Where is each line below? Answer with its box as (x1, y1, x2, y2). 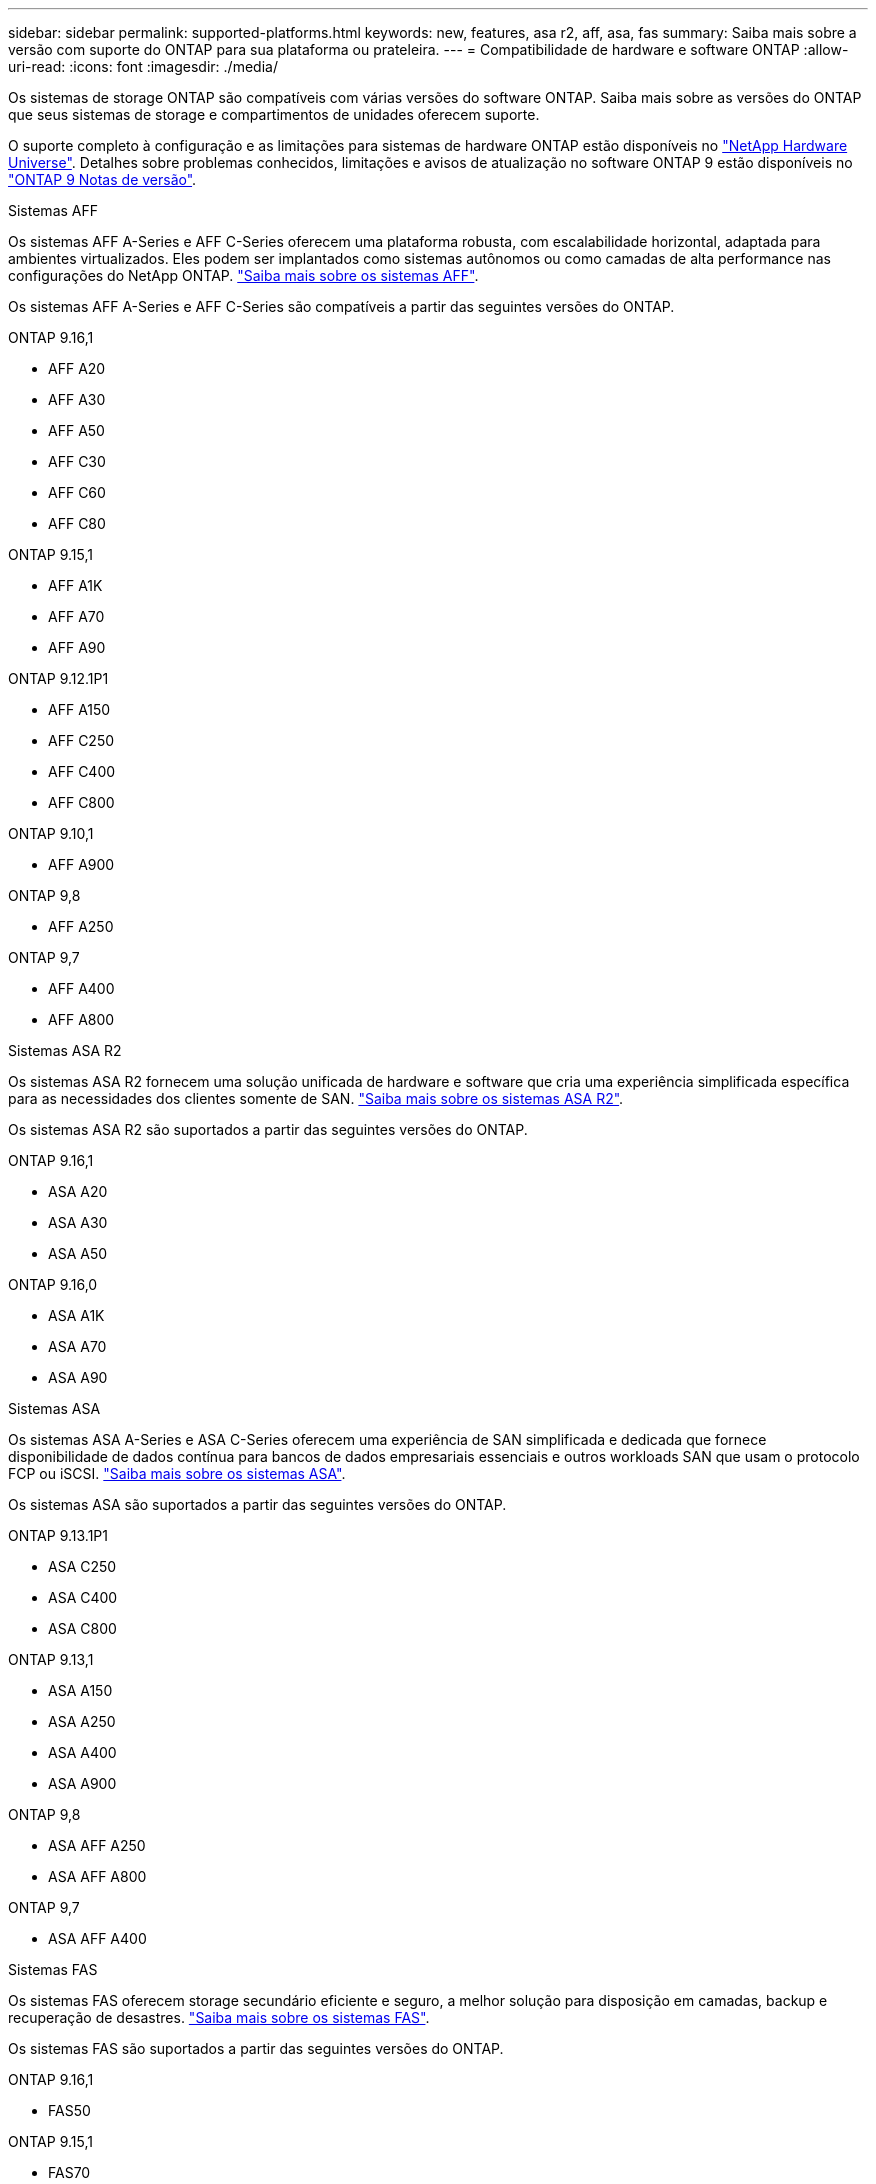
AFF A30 (48, 391, 106, 408)
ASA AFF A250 (48, 1837, 146, 1854)
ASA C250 (48, 1558, 117, 1575)
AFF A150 (48, 701, 111, 718)
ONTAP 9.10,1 (8, 825, 94, 842)
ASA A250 (48, 1713, 116, 1730)
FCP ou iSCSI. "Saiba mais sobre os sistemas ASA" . (8, 1465, 346, 1482)
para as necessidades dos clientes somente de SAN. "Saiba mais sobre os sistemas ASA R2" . (8, 1090, 624, 1107)
